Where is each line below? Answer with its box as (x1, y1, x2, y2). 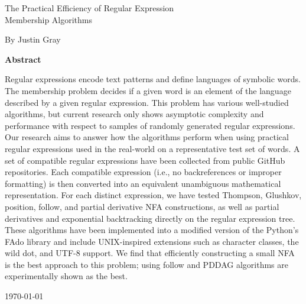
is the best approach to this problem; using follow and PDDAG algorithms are (5, 258, 288, 270)
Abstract (5, 53, 41, 65)
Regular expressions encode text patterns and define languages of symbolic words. (5, 73, 301, 85)
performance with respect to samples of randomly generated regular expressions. (5, 119, 295, 131)
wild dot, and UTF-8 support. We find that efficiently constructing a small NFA (5, 247, 295, 259)
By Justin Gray (5, 33, 61, 46)
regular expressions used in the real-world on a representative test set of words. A (5, 142, 300, 154)
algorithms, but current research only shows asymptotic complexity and (5, 108, 264, 120)
